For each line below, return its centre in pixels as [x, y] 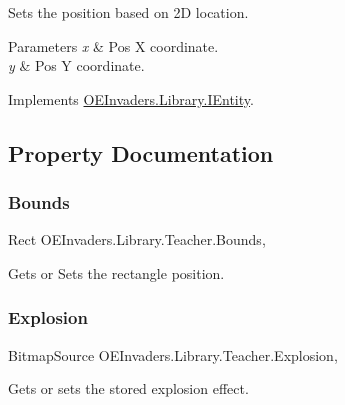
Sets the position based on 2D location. [128, 12]
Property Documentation [141, 152]
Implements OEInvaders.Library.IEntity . [131, 98]
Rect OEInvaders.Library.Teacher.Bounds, [137, 239]
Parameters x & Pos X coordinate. [113, 45]
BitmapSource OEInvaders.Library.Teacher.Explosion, [173, 354]
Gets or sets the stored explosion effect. [128, 388]
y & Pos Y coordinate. [76, 65]
